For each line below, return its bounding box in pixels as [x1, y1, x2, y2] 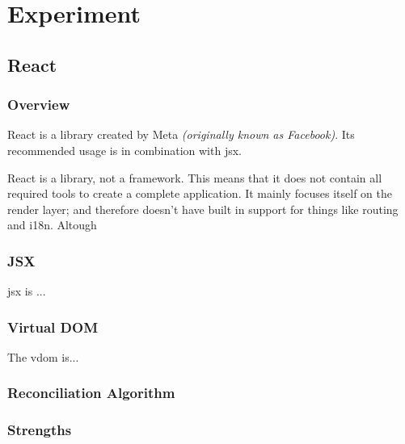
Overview [7, 94, 70, 115]
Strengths [7, 420, 72, 440]
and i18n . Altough [7, 216, 97, 233]
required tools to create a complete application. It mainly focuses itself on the [7, 185, 393, 202]
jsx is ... [7, 283, 46, 299]
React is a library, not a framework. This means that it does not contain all [7, 169, 382, 186]
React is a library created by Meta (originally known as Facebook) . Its [7, 126, 355, 143]
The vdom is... [7, 348, 79, 365]
